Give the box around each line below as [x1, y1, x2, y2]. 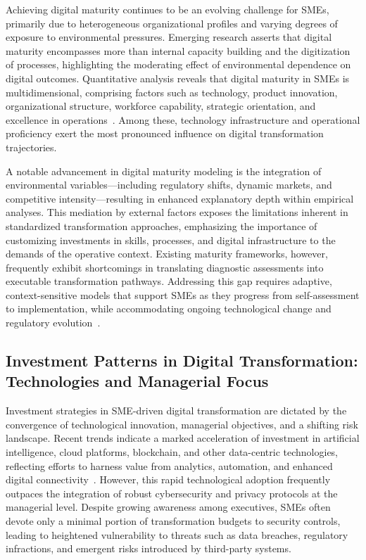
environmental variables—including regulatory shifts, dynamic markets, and [6, 177, 332, 192]
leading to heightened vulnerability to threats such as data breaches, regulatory [6, 527, 348, 542]
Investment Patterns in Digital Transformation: [6, 350, 358, 371]
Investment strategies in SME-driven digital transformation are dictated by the [6, 403, 347, 418]
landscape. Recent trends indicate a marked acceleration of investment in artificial [6, 431, 360, 445]
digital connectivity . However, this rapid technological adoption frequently [6, 472, 331, 487]
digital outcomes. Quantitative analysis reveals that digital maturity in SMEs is [6, 70, 350, 85]
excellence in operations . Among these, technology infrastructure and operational [6, 112, 360, 127]
